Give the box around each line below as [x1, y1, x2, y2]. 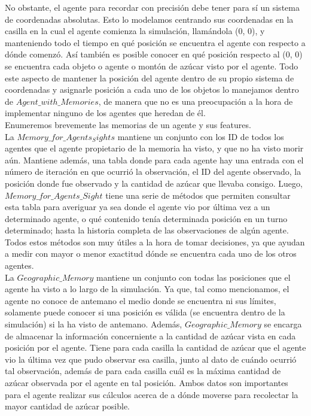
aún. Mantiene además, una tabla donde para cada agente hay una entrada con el [5, 153, 304, 166]
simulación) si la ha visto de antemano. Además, [5, 318, 182, 330]
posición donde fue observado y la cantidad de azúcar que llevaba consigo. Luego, [5, 177, 303, 189]
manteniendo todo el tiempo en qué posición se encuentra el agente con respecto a [5, 36, 306, 48]
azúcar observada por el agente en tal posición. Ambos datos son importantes [5, 376, 288, 388]
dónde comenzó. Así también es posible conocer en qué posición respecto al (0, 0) [5, 48, 303, 60]
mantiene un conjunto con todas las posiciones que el [96, 271, 291, 283]
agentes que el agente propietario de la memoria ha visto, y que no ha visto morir [5, 142, 304, 154]
